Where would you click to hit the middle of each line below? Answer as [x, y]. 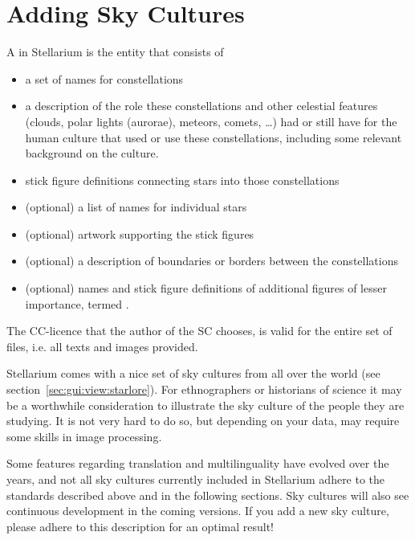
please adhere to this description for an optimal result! [140, 526]
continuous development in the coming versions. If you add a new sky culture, [198, 511]
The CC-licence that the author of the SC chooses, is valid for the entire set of [199, 331]
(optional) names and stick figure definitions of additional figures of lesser [206, 288]
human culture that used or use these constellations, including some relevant [214, 137]
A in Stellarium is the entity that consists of [115, 52]
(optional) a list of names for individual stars [136, 207]
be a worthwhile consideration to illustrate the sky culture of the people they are [205, 405]
